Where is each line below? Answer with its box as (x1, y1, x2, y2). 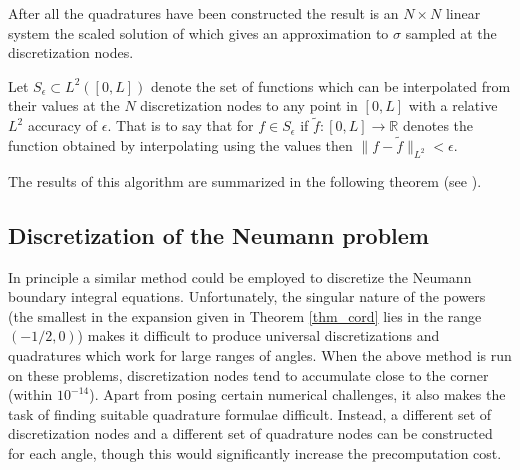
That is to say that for (116, 115, 254, 136)
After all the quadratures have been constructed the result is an (8, 3, 399, 23)
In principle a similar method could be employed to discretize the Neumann (8, 266, 472, 287)
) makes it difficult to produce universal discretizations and (77, 325, 440, 346)
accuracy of (27, 115, 98, 136)
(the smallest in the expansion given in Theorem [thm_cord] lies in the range (8, 305, 482, 326)
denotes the (402, 115, 474, 136)
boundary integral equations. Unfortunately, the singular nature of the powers (8, 286, 486, 307)
